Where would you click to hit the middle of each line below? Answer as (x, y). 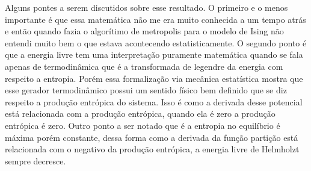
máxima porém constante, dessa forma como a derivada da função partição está (152, 137)
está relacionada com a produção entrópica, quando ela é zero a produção (140, 113)
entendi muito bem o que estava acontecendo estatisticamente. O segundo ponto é (156, 42)
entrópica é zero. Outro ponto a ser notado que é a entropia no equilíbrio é (143, 125)
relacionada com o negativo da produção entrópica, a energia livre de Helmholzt (152, 149)
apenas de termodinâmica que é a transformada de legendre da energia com (144, 66)
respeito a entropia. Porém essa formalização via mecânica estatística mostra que (154, 78)
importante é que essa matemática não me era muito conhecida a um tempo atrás (155, 19)
